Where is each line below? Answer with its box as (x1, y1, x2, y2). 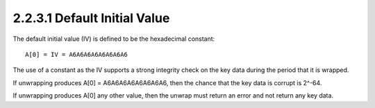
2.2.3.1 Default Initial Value (12, 10, 170, 26)
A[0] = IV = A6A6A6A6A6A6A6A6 (25, 51, 128, 58)
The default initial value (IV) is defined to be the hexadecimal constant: (12, 35, 215, 43)
